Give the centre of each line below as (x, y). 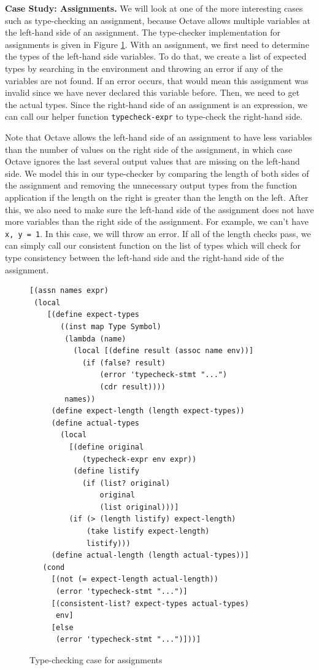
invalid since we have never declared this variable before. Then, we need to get (152, 92)
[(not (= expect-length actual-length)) (135, 579)
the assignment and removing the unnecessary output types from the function (151, 185)
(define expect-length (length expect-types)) (148, 411)
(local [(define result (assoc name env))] (163, 351)
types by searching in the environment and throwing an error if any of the (144, 68)
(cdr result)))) (133, 387)
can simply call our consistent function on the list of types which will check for (153, 245)
